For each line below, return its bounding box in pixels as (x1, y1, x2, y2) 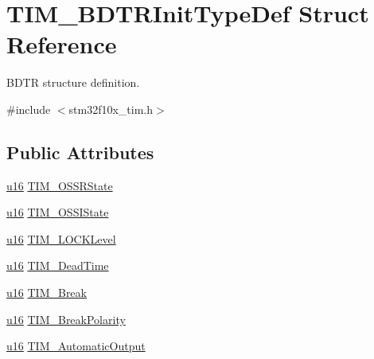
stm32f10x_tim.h (68, 100, 154, 117)
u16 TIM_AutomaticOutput (6, 338, 146, 354)
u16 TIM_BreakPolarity (6, 310, 126, 327)
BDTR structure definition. (6, 74, 140, 91)
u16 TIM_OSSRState (6, 177, 113, 193)
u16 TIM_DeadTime (6, 257, 109, 274)
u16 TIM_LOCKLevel (6, 230, 116, 247)
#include (6, 100, 51, 117)
